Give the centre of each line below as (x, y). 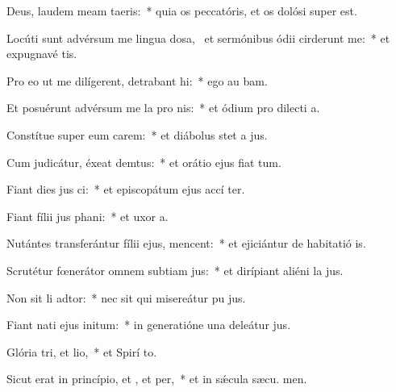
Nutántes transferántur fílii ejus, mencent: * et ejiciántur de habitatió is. (186, 243)
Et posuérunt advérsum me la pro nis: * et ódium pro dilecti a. (163, 108)
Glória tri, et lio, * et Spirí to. (82, 351)
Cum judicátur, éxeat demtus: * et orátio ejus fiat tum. (144, 162)
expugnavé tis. (42, 54)
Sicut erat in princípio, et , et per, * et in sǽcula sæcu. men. (157, 379)
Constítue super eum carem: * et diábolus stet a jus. (137, 134)
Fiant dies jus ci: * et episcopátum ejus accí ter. (126, 189)
